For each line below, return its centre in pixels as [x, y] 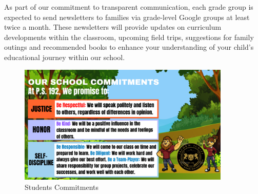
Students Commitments [62, 187]
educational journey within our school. [65, 57]
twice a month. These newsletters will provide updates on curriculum [113, 27]
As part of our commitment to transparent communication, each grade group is [129, 7]
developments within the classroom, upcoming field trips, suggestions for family [129, 37]
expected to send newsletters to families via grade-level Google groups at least [127, 17]
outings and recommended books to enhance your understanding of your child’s [129, 47]
